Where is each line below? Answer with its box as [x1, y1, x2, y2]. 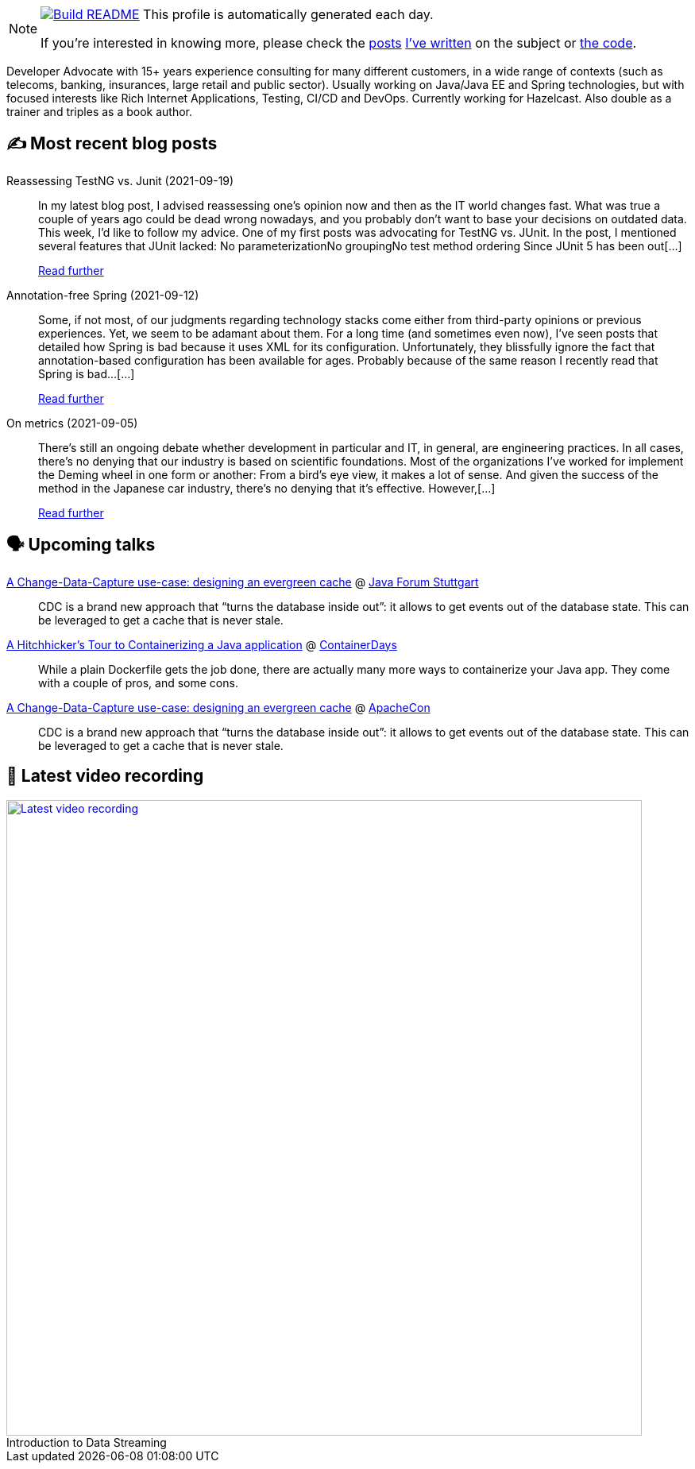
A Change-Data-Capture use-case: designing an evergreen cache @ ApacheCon [6, 700, 431, 714]
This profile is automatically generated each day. [143, 6, 434, 22]
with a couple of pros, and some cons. [38, 675, 238, 690]
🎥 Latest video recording [6, 766, 204, 787]
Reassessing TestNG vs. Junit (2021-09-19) [6, 173, 234, 187]
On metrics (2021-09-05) [6, 416, 138, 430]
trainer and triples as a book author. [6, 105, 193, 118]
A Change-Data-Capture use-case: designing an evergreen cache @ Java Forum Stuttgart [6, 574, 479, 589]
